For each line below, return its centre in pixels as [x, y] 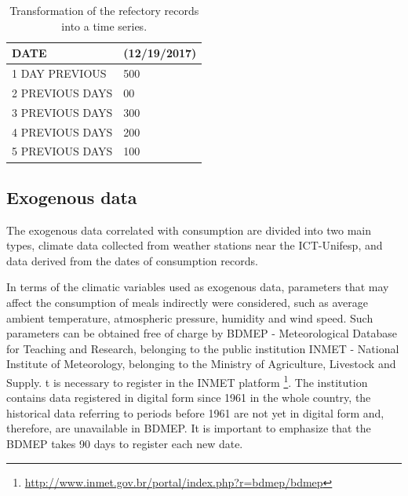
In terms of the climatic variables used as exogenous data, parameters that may [198, 287]
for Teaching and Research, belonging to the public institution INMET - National [203, 348]
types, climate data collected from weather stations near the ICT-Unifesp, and [195, 245]
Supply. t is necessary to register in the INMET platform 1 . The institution [187, 381]
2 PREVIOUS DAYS [62, 92]
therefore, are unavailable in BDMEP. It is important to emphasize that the [189, 428]
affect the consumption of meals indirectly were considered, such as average [187, 303]
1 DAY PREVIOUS [59, 73]
